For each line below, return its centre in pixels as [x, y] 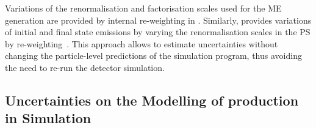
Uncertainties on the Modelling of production [152, 100]
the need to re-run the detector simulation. [85, 67]
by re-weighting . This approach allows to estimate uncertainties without [142, 43]
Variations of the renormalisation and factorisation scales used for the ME [143, 8]
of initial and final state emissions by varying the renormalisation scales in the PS [158, 32]
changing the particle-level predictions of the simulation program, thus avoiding [153, 56]
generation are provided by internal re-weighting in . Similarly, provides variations [158, 20]
